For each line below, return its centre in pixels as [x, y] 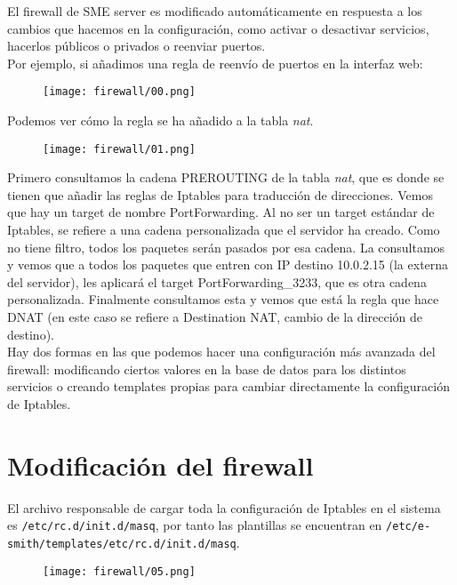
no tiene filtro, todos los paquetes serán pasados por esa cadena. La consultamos [226, 247]
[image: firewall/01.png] [119, 149]
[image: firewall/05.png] [119, 571]
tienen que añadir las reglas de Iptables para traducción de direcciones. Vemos [220, 194]
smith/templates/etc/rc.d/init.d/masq [122, 544]
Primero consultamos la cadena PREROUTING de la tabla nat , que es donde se [226, 177]
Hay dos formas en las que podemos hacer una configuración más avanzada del [221, 352]
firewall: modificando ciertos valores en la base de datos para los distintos [207, 369]
